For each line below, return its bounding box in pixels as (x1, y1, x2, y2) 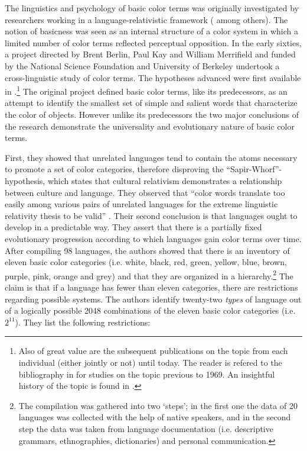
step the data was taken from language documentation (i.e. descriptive (18, 422, 273, 434)
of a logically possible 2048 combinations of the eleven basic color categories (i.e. (5, 304, 296, 317)
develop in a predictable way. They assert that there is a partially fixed (5, 221, 262, 233)
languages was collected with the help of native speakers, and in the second (18, 411, 291, 423)
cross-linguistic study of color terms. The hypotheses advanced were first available (5, 71, 301, 83)
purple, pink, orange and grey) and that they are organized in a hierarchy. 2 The (5, 268, 293, 282)
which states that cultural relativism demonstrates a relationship (47, 174, 282, 186)
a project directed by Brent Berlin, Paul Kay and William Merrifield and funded (5, 48, 296, 60)
